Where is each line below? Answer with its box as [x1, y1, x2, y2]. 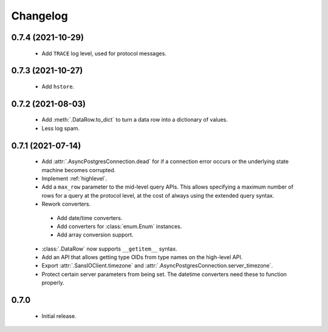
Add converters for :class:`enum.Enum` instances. [56, 223, 182, 230]
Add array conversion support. [56, 231, 134, 238]
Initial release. [41, 312, 77, 319]
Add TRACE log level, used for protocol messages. [41, 49, 167, 57]
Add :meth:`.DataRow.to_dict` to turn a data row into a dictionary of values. [41, 116, 228, 123]
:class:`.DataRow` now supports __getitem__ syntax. [41, 245, 177, 252]
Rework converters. [41, 201, 91, 208]
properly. [41, 279, 64, 286]
